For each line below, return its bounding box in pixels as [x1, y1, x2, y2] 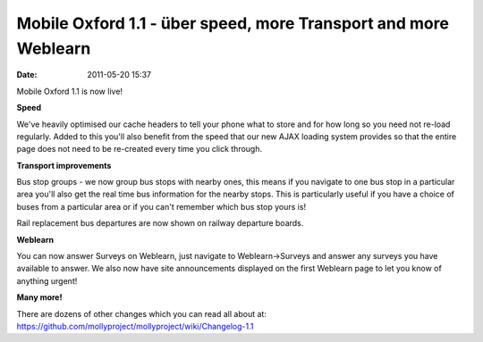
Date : [16, 70, 38, 80]
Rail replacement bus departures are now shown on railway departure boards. [16, 218, 304, 229]
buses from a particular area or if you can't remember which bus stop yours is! [16, 201, 307, 212]
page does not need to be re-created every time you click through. [16, 144, 263, 154]
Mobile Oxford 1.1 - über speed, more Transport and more [16, 13, 449, 33]
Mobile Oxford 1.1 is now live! [16, 86, 123, 96]
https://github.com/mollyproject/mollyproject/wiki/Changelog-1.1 [16, 321, 254, 331]
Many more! [16, 292, 63, 303]
